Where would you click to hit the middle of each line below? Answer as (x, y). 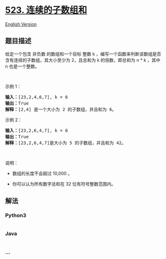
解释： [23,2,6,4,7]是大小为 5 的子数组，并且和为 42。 (66, 143)
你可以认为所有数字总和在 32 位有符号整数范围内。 (64, 184)
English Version (21, 24)
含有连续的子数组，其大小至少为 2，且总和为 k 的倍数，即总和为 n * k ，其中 (83, 60)
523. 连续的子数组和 (46, 10)
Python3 (16, 215)
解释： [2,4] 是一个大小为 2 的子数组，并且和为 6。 (61, 109)
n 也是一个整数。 (22, 66)
